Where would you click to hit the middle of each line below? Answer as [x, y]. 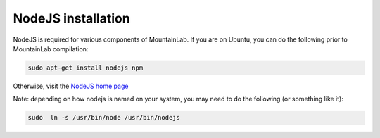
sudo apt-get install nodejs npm [85, 68]
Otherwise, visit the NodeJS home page [71, 86]
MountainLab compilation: [51, 49]
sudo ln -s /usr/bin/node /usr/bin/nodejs [104, 118]
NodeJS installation [71, 18]
